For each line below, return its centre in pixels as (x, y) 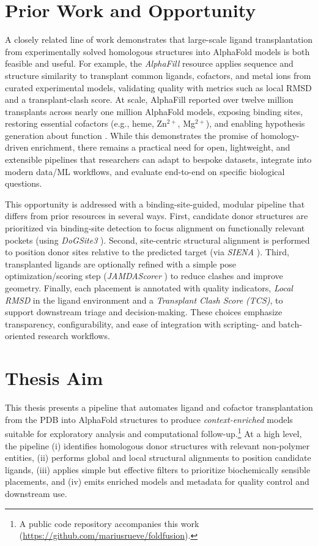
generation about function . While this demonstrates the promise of (131, 135)
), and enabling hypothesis (255, 123)
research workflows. (74, 336)
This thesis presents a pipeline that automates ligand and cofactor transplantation (159, 407)
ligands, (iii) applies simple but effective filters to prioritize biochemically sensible (158, 469)
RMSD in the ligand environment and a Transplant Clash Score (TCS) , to (144, 300)
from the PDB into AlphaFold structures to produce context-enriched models (149, 419)
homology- (280, 135)
